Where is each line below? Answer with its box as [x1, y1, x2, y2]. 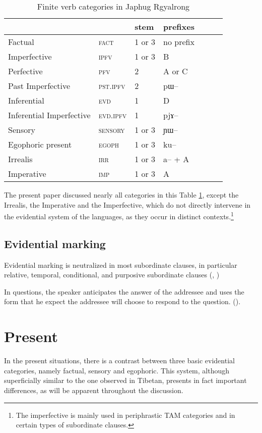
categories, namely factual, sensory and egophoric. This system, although [4, 365, 230, 375]
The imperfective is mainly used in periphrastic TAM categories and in [16, 409, 235, 420]
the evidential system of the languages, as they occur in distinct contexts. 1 [4, 210, 234, 221]
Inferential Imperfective [8, 109, 91, 121]
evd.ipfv [98, 109, 127, 121]
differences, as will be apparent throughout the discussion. [4, 384, 183, 395]
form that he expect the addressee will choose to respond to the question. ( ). [4, 296, 241, 307]
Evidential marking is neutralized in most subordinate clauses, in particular [4, 259, 237, 270]
